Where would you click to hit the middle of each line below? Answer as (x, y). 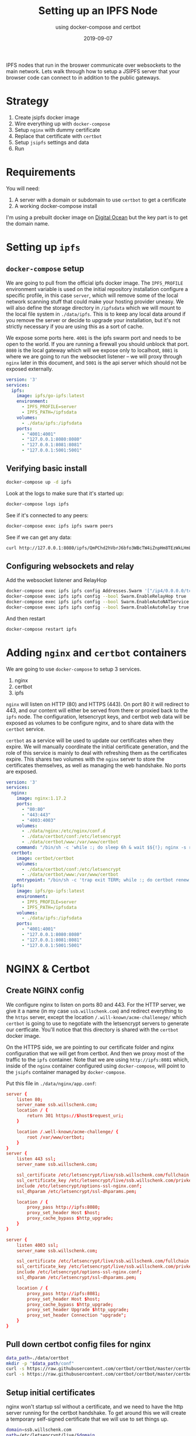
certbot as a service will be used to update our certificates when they (90, 740)
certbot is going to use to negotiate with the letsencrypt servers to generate (98, 1023)
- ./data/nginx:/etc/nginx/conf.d (64, 831)
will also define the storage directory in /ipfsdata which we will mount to (94, 307)
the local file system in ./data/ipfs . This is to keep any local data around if (96, 314)
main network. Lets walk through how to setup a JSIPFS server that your (93, 71)
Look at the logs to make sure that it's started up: (65, 493)
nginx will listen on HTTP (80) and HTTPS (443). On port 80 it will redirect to (98, 704)
